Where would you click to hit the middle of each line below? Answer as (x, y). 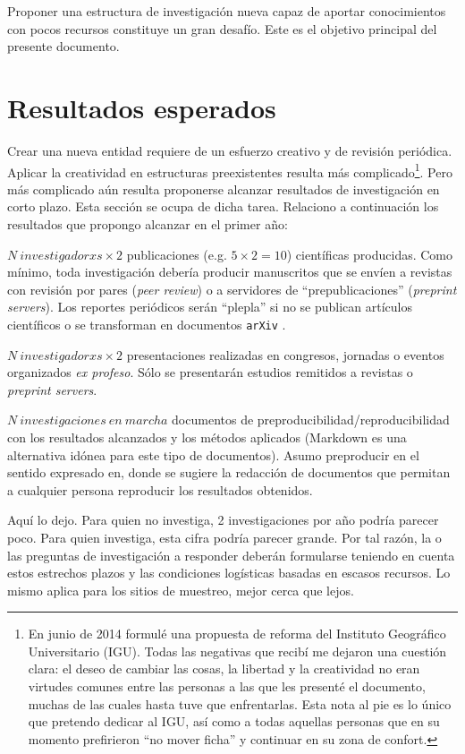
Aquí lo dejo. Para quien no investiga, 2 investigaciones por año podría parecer (223, 520)
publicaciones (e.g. (177, 254)
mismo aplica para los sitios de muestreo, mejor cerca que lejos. (181, 590)
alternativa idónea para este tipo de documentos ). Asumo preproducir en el (213, 454)
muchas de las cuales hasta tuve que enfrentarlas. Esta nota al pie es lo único (240, 703)
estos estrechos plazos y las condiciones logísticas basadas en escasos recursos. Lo (229, 573)
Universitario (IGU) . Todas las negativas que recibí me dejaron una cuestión (237, 651)
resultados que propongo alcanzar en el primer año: (148, 223)
